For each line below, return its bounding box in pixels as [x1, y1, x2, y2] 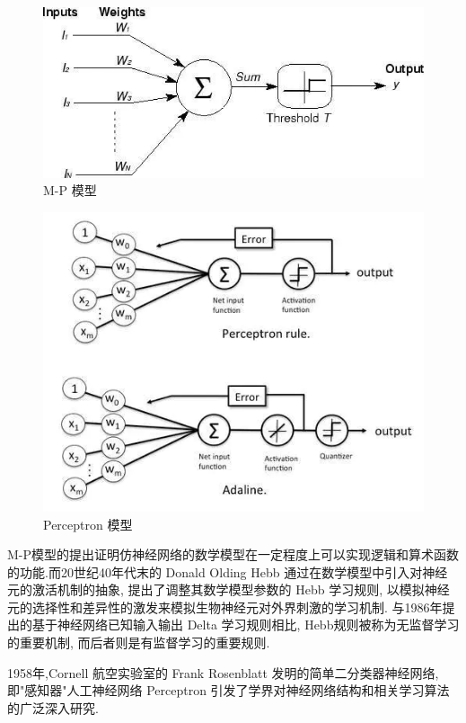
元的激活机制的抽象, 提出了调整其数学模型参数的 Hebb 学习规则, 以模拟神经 [7, 580, 450, 599]
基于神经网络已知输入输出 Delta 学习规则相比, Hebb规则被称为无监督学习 [31, 615, 460, 634]
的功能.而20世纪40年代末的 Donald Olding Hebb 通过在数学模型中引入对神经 [7, 562, 448, 581]
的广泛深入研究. [7, 698, 99, 717]
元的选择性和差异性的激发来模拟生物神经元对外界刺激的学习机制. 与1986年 [7, 597, 443, 616]
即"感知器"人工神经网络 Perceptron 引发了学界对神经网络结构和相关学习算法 [7, 681, 450, 700]
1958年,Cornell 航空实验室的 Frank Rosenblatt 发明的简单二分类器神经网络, [7, 663, 439, 682]
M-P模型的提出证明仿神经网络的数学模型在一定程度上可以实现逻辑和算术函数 [7, 545, 460, 564]
